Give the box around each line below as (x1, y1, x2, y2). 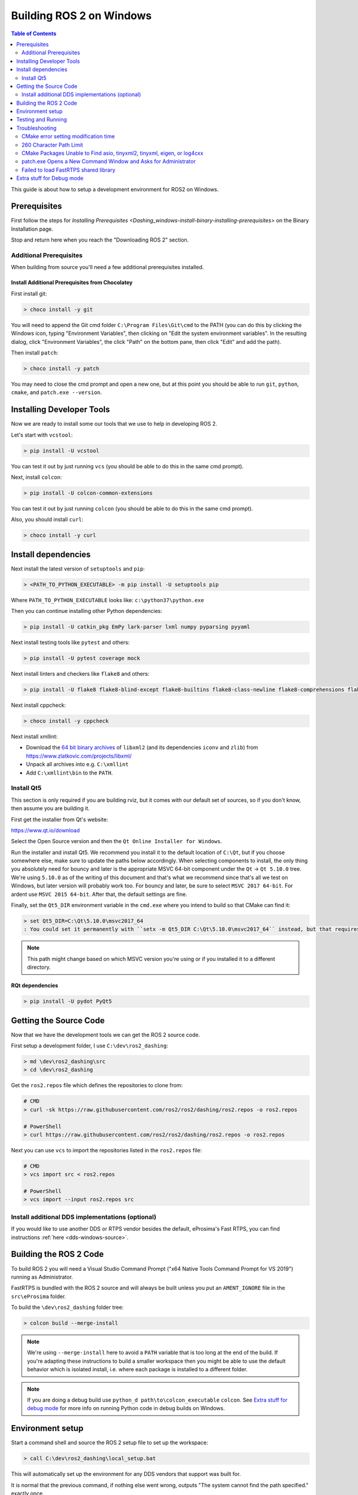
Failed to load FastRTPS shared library (21, 166, 116, 173)
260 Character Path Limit (21, 141, 84, 148)
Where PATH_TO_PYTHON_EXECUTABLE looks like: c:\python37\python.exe (11, 596, 204, 603)
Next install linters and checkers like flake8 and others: (11, 670, 150, 678)
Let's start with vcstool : (11, 431, 73, 438)
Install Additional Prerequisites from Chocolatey (11, 279, 133, 286)
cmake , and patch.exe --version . (11, 389, 102, 396)
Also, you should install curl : (11, 516, 84, 523)
